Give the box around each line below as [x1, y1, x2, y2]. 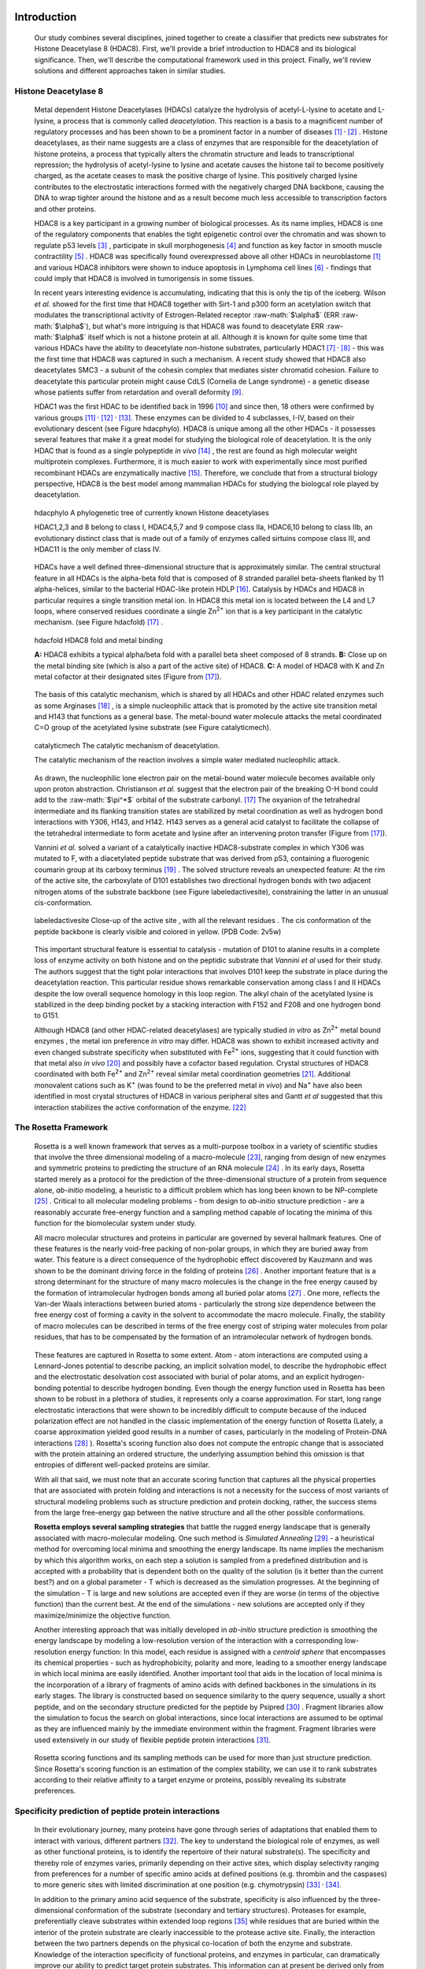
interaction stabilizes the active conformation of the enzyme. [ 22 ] [34, 1103, 247, 1112]
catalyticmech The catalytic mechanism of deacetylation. [34, 740, 220, 750]
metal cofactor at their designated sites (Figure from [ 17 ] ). [34, 672, 222, 681]
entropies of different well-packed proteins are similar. [34, 1460, 210, 1470]
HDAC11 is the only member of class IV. [34, 544, 161, 554]
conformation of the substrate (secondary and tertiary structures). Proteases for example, [75, 1906, 367, 1915]
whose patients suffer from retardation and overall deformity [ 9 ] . [34, 387, 244, 397]
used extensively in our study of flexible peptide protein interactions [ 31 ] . [34, 1735, 272, 1745]
